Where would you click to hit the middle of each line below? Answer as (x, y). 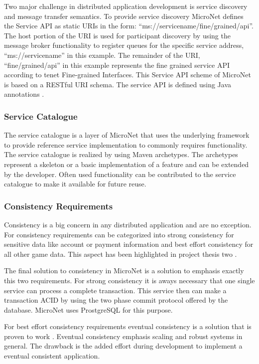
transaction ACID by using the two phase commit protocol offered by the (116, 300)
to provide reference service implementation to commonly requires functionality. (126, 144)
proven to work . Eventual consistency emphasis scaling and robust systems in (123, 336)
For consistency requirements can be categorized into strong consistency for (119, 234)
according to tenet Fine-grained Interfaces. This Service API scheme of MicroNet (128, 75)
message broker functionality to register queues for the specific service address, (124, 45)
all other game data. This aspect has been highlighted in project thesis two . (121, 254)
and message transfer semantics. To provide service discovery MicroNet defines (124, 16)
